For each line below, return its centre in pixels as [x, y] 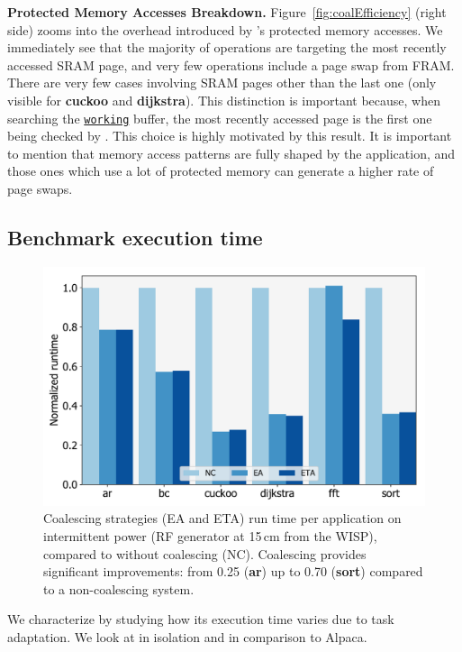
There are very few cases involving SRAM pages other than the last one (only [222, 83]
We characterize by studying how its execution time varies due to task [201, 619]
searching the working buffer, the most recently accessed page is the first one [220, 118]
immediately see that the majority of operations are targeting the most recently [227, 47]
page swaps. [40, 188]
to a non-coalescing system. [119, 588]
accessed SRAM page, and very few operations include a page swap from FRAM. [231, 64]
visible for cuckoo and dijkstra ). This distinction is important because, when [224, 100]
